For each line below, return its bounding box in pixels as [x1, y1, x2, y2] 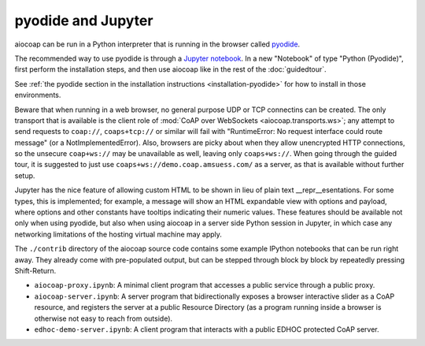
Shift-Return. [14, 266, 57, 275]
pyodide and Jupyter [14, 12, 153, 29]
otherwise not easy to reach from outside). [34, 314, 173, 323]
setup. [14, 170, 35, 180]
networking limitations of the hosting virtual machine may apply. [14, 229, 222, 239]
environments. [14, 91, 61, 100]
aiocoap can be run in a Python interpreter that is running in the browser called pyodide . [14, 39, 301, 49]
